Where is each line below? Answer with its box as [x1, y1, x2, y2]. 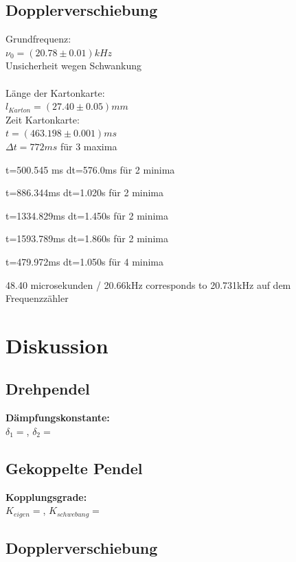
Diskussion [5, 331, 109, 359]
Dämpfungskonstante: [5, 410, 110, 425]
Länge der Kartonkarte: [5, 85, 105, 99]
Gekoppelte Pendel [5, 457, 143, 478]
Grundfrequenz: [5, 32, 71, 46]
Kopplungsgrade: [5, 489, 87, 504]
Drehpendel [5, 378, 90, 399]
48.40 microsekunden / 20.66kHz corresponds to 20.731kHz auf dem [5, 277, 291, 292]
